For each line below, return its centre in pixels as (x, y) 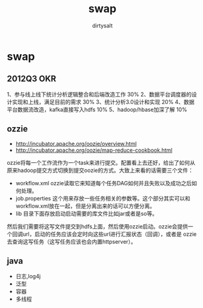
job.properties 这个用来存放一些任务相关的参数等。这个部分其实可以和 (103, 198)
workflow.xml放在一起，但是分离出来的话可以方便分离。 (85, 206)
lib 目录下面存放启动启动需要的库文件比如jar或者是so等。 (87, 213)
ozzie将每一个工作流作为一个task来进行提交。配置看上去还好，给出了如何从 (101, 162)
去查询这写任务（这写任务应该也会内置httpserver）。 (72, 241)
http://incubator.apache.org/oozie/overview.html (76, 143)
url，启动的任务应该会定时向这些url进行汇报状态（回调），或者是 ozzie (110, 234)
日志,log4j (28, 276)
